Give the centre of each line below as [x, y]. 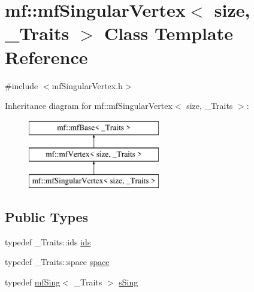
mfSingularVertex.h [87, 85]
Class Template [168, 33]
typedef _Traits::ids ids [48, 241]
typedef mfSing [33, 282]
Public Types [47, 217]
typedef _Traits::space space [57, 262]
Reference [46, 57]
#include [22, 85]
